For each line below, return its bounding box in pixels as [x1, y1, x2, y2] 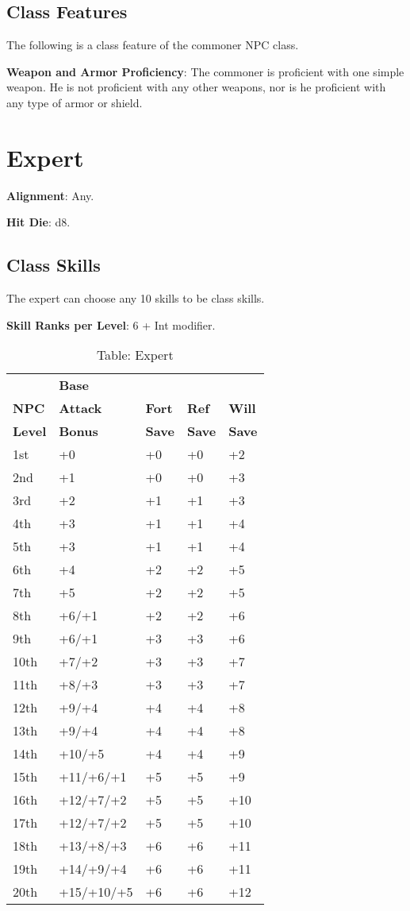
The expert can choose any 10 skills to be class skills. [6, 290, 265, 307]
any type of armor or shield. [6, 94, 143, 110]
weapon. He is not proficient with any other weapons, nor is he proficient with [6, 79, 386, 95]
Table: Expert [96, 345, 174, 365]
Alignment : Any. [6, 187, 94, 203]
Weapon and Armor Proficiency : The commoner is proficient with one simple [6, 63, 404, 79]
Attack [59, 399, 102, 418]
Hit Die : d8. [6, 214, 71, 230]
